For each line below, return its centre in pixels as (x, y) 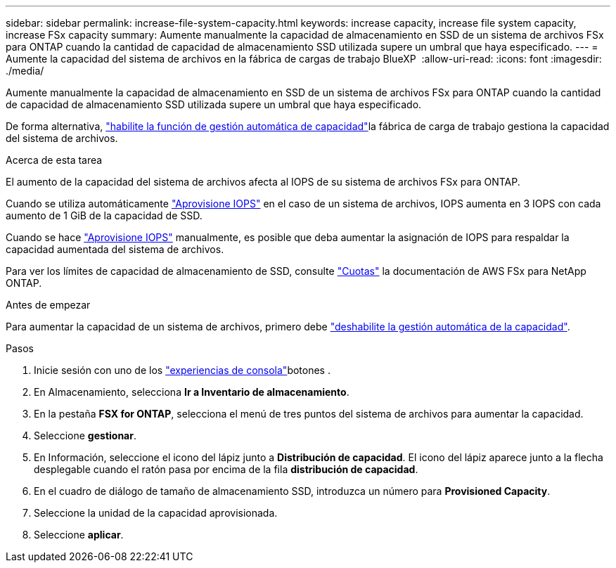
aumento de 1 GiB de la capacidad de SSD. (104, 215)
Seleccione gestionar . (85, 435)
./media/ (25, 71)
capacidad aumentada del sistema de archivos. (115, 249)
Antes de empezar (48, 305)
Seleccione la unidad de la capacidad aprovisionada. (156, 513)
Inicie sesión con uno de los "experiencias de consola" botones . (182, 370)
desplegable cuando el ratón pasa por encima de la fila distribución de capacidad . (226, 469)
